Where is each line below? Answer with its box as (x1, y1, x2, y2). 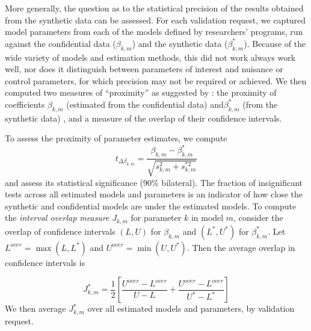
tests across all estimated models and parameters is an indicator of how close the (5, 188, 303, 200)
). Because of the (244, 37, 306, 49)
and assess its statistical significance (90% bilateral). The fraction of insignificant (5, 176, 303, 188)
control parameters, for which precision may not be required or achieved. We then (5, 74, 307, 87)
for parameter (131, 211, 182, 224)
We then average (5, 302, 66, 315)
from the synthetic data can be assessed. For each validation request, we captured (5, 13, 306, 26)
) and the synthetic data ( (132, 37, 228, 49)
